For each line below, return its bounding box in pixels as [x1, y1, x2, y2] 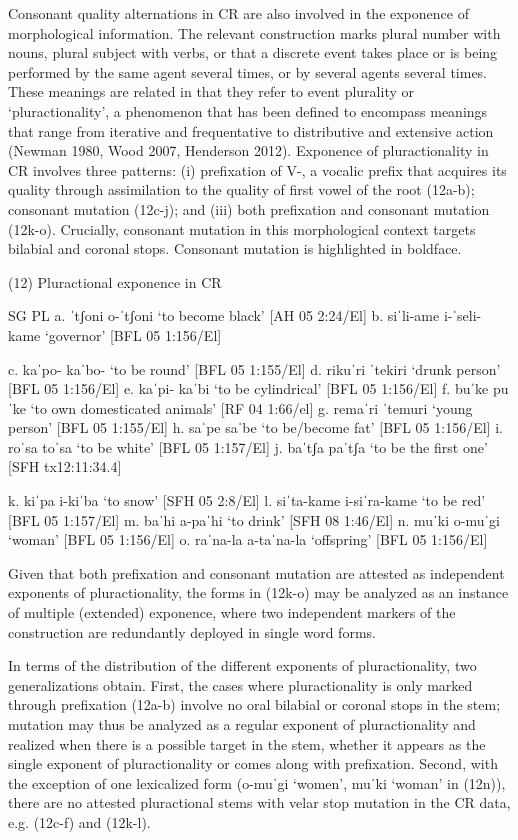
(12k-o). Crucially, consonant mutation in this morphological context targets [8, 218, 476, 239]
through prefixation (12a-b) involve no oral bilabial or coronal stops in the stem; [8, 694, 501, 715]
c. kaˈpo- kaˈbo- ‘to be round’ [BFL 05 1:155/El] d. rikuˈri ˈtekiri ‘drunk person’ [8, 358, 501, 379]
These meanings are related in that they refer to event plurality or [8, 81, 414, 102]
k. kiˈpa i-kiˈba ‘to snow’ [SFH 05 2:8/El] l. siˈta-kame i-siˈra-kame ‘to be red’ [8, 490, 486, 511]
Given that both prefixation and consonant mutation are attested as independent [8, 562, 505, 583]
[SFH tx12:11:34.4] [8, 456, 122, 477]
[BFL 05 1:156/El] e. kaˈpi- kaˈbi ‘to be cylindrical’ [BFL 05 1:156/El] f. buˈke [8, 378, 489, 399]
